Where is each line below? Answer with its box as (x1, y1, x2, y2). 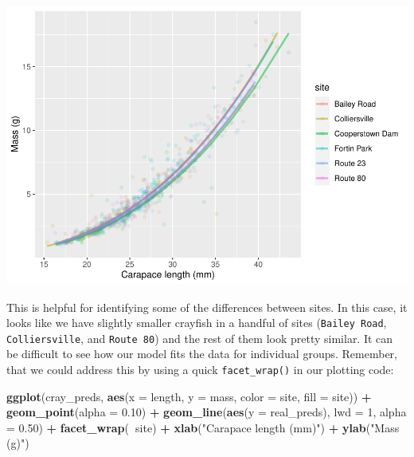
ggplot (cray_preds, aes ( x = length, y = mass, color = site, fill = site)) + (6, 388, 372, 404)
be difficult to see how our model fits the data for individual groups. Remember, (6, 345, 397, 362)
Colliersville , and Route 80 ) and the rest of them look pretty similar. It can (6, 329, 393, 346)
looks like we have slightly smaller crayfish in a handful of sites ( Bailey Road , (6, 314, 387, 331)
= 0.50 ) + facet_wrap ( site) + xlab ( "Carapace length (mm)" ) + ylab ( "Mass (6, 419, 400, 435)
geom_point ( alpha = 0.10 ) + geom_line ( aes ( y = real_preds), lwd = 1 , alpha (6, 404, 407, 420)
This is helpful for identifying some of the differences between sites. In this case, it (6, 298, 408, 315)
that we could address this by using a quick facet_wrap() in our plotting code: (6, 361, 394, 378)
